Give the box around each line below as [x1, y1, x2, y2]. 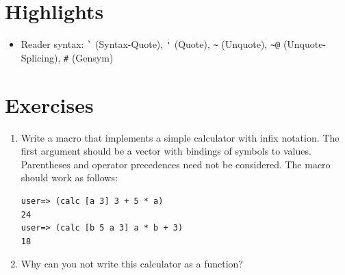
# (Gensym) [64, 50, 114, 64]
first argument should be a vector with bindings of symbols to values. [21, 144, 311, 158]
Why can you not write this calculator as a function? [21, 257, 243, 271]
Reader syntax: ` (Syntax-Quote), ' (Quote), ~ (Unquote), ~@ [21, 37, 281, 51]
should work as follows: [21, 170, 118, 185]
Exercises [5, 90, 94, 118]
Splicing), [21, 50, 61, 64]
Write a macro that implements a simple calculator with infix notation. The [21, 130, 340, 144]
